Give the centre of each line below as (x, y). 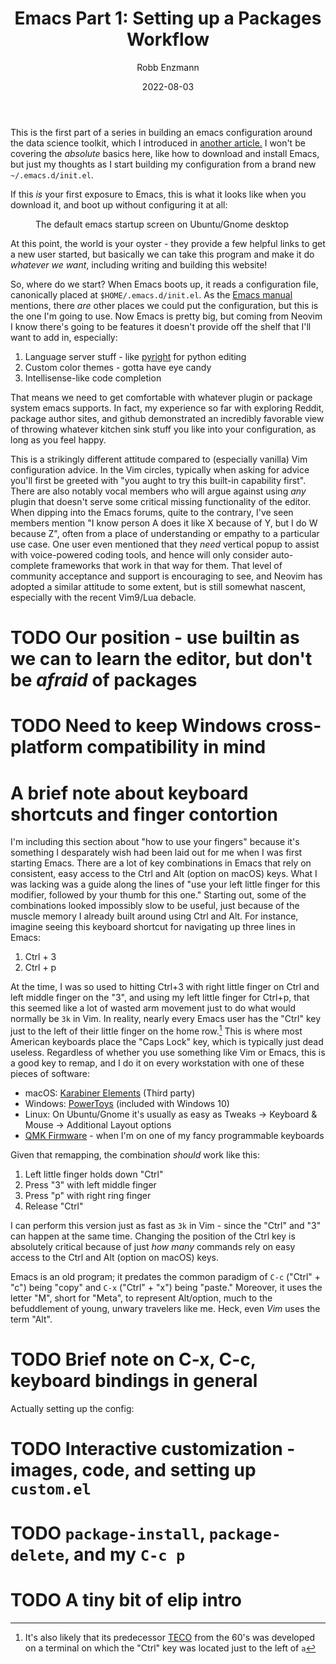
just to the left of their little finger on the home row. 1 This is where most (156, 1030)
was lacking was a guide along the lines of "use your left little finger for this (165, 884)
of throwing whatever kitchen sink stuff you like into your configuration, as (163, 429)
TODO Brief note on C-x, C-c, (133, 1359)
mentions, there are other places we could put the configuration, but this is (164, 305)
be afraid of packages (104, 680)
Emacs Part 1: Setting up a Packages (168, 18)
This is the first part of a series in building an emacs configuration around (161, 132)
